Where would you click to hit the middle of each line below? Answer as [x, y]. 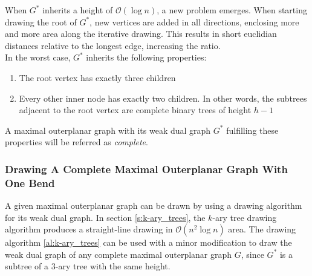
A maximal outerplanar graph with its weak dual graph [108, 130]
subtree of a [27, 266]
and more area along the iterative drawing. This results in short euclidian [141, 34]
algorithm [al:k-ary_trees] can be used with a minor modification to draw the [148, 242]
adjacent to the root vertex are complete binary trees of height [135, 110]
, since [252, 254]
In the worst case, [38, 57]
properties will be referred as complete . [76, 142]
